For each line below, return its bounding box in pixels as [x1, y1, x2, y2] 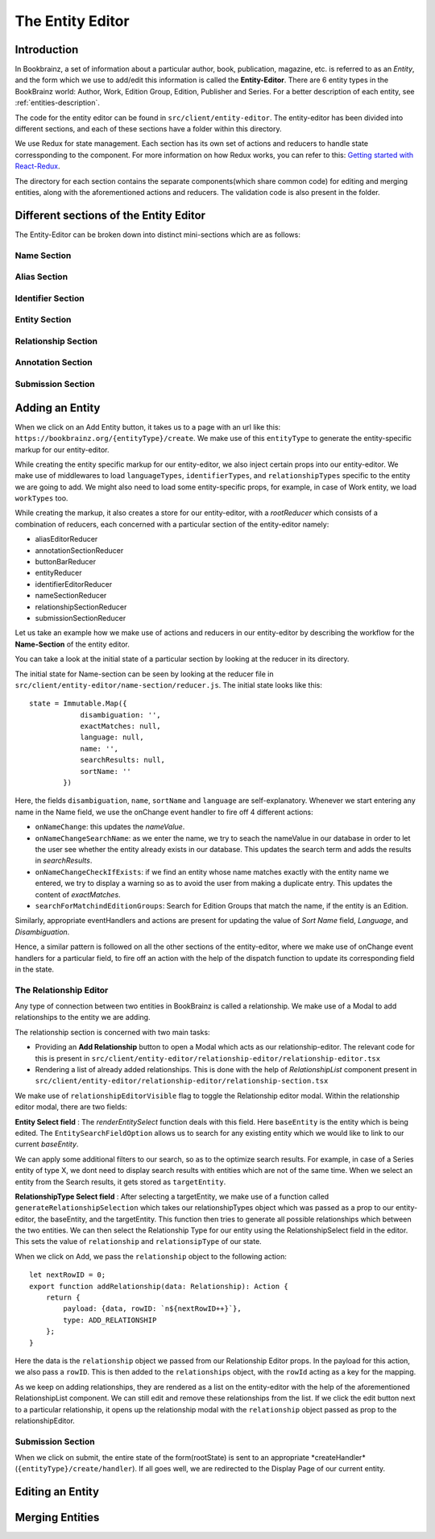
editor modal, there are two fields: [14, 1102, 128, 1112]
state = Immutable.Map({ [29, 699, 127, 709]
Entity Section [14, 314, 72, 326]
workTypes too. [14, 493, 68, 503]
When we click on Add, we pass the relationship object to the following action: [14, 1251, 288, 1261]
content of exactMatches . [35, 889, 121, 899]
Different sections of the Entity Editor [14, 208, 205, 222]
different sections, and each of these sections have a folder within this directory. [14, 124, 282, 134]
